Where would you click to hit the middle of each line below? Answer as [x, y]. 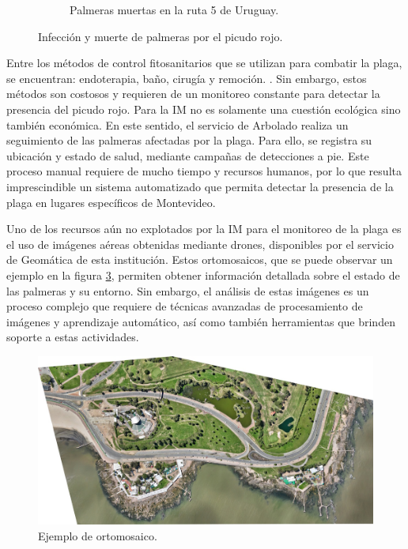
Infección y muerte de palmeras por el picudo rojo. [161, 36]
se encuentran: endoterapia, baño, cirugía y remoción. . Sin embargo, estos [187, 78]
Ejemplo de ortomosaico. [98, 535]
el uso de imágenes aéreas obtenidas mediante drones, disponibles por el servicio [200, 244]
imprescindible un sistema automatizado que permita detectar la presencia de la [200, 186]
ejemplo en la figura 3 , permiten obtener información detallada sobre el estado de [203, 274]
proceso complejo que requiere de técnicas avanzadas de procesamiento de [185, 306]
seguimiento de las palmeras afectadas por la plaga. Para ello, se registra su [189, 140]
